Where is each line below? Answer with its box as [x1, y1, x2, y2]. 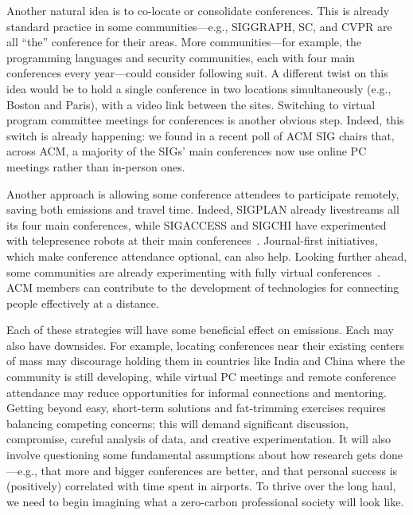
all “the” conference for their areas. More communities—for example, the [6, 33, 362, 50]
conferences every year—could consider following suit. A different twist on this [6, 65, 388, 81]
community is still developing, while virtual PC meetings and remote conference [6, 368, 396, 385]
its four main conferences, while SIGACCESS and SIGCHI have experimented [6, 216, 387, 233]
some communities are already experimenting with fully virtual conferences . [6, 263, 380, 280]
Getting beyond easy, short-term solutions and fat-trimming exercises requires [6, 399, 386, 416]
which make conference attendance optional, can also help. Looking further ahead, [6, 247, 407, 264]
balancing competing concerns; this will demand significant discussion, [6, 415, 349, 431]
